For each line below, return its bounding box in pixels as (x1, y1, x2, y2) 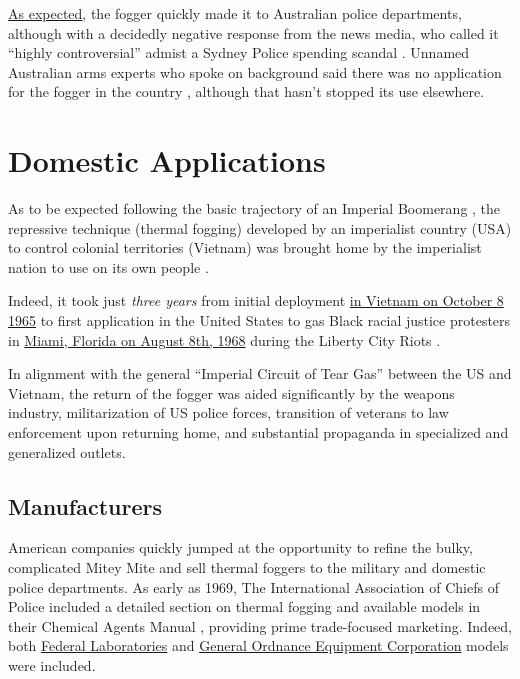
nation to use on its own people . (8, 256, 209, 277)
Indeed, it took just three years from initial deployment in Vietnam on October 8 (8, 290, 504, 311)
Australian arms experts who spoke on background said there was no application (8, 61, 502, 82)
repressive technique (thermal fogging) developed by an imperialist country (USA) (8, 217, 512, 238)
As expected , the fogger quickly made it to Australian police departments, (8, 3, 462, 23)
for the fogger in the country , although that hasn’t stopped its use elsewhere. (8, 81, 485, 102)
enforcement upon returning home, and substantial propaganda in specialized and (8, 422, 509, 443)
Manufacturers (8, 490, 162, 521)
